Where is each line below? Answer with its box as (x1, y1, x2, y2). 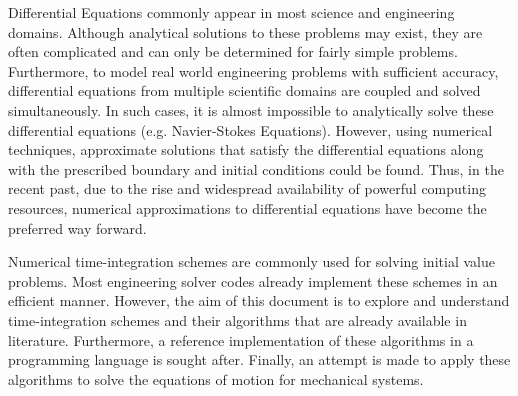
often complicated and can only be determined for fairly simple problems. (8, 41, 458, 62)
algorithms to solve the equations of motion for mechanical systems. (8, 368, 424, 389)
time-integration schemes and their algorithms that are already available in (8, 309, 467, 330)
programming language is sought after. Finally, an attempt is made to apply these (8, 349, 511, 370)
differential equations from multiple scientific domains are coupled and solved (8, 80, 481, 101)
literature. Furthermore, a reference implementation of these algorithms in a (8, 329, 474, 350)
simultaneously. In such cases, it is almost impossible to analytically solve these (8, 99, 494, 120)
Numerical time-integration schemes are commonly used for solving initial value (8, 251, 495, 272)
